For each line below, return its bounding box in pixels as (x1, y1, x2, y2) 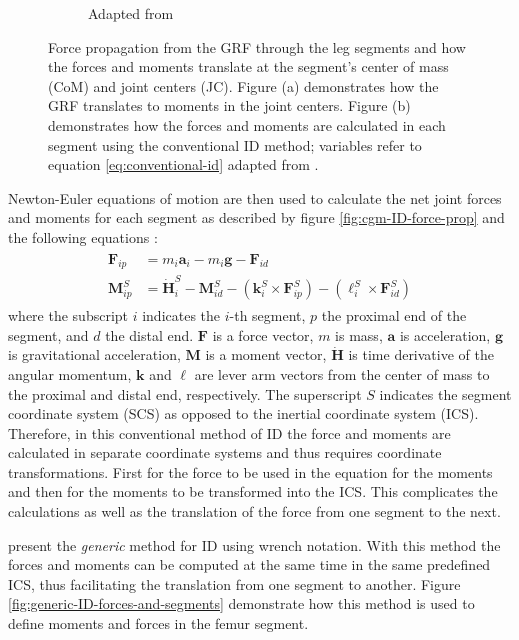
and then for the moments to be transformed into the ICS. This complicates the (8, 481, 498, 502)
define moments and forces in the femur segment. (8, 613, 309, 634)
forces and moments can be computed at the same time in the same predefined (8, 554, 491, 575)
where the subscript (8, 305, 129, 326)
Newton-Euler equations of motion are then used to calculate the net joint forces (8, 187, 502, 208)
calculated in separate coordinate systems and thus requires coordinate (8, 442, 442, 463)
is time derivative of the (348, 344, 494, 365)
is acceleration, (399, 324, 491, 345)
